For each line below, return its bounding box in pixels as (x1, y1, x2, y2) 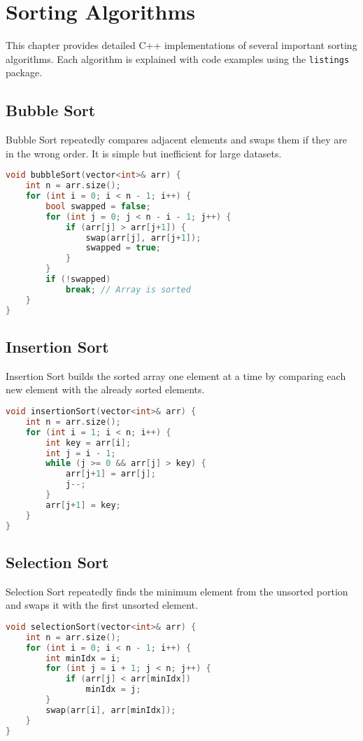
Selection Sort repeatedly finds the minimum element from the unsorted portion (6, 584, 348, 598)
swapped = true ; (85, 243, 161, 253)
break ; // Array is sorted (65, 284, 191, 295)
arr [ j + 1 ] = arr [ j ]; (65, 469, 156, 479)
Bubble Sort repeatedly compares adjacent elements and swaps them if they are (6, 132, 347, 147)
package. (6, 65, 43, 80)
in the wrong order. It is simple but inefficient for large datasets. (6, 146, 282, 160)
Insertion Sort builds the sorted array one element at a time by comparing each (6, 368, 346, 383)
